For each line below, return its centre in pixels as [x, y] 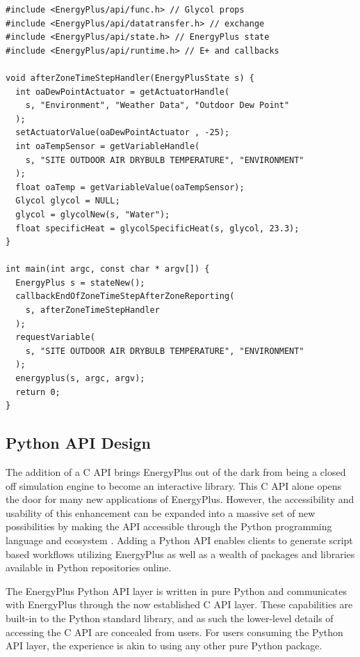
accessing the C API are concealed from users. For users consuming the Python [174, 632]
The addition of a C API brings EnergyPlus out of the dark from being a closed [176, 472]
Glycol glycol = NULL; [68, 201]
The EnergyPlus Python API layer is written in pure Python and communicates [177, 590]
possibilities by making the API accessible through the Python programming [169, 526]
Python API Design [78, 443]
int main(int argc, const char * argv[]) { [108, 269]
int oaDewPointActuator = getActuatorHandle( [123, 92]
